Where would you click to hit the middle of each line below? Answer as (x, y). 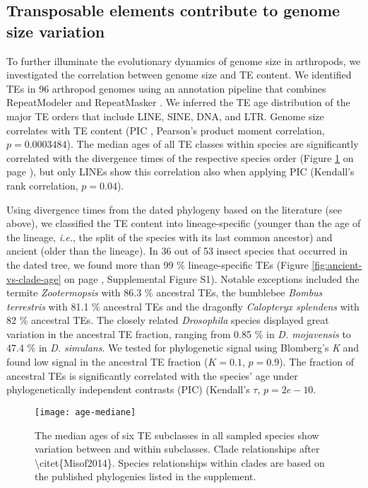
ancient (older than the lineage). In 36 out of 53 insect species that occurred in (177, 251)
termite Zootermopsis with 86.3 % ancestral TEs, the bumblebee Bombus (165, 292)
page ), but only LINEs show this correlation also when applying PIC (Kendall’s (180, 172)
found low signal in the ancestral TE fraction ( (107, 362)
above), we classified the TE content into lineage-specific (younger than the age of (184, 223)
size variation (56, 31)
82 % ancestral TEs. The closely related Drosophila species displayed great (168, 320)
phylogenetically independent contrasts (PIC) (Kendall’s (128, 389)
